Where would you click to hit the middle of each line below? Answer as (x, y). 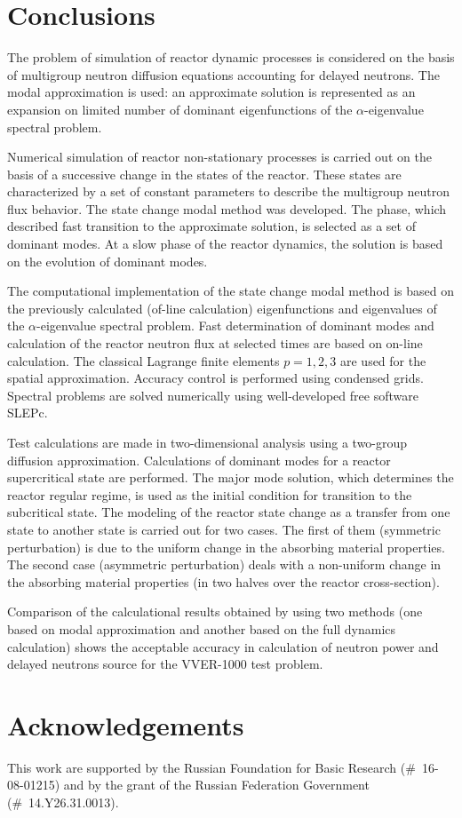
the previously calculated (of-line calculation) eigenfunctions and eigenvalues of (222, 308)
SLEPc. (28, 413)
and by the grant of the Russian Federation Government (216, 785)
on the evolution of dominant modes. (108, 261)
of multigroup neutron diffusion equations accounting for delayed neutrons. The (223, 74)
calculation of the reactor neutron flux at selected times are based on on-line (215, 343)
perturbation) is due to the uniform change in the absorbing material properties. (226, 547)
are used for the (383, 360)
